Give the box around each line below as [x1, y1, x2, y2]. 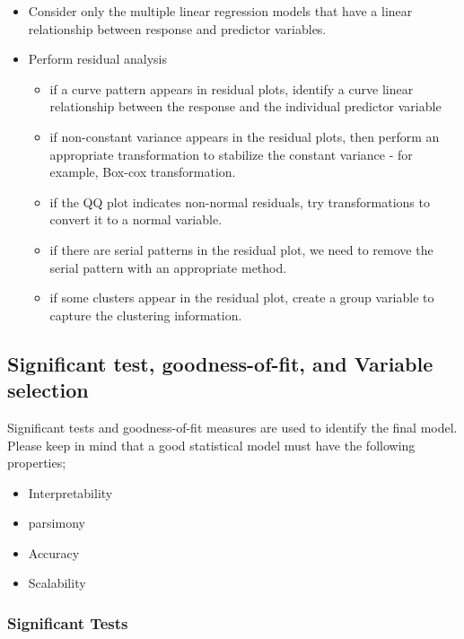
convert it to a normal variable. [49, 210, 223, 229]
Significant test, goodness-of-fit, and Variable [7, 349, 433, 377]
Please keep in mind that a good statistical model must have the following [7, 435, 416, 454]
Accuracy [28, 543, 80, 562]
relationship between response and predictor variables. [28, 19, 327, 38]
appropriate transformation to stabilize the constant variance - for [49, 144, 413, 163]
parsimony [28, 513, 85, 532]
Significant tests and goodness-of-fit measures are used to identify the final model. [7, 417, 458, 436]
